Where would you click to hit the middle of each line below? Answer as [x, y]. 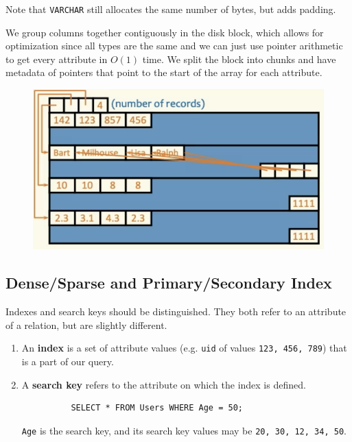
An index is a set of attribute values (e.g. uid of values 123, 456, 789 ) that [184, 348]
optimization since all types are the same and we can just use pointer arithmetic [174, 46]
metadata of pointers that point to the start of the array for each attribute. [164, 72]
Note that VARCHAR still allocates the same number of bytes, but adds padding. [171, 9]
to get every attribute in [57, 59]
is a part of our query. [68, 361]
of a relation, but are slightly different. [86, 324]
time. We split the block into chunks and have [239, 59]
